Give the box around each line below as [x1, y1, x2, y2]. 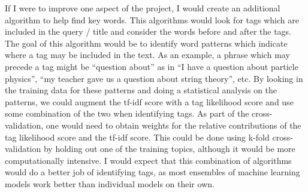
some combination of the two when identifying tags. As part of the [5, 107, 249, 120]
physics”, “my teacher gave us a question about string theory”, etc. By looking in [5, 72, 303, 84]
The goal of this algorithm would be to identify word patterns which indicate [5, 36, 288, 49]
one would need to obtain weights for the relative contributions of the [46, 118, 301, 131]
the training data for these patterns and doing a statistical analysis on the [5, 84, 277, 96]
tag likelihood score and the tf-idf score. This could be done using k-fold [5, 130, 270, 143]
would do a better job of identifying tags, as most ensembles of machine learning [5, 166, 300, 178]
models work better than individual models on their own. [5, 177, 215, 190]
